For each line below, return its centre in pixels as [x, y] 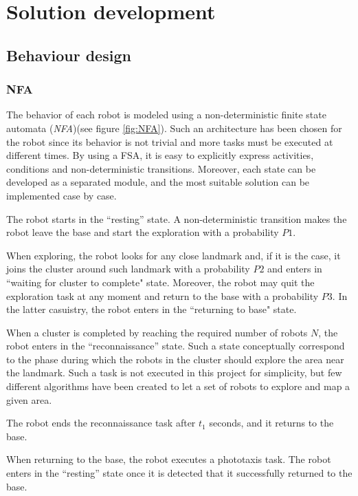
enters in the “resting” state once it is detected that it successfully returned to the [179, 473]
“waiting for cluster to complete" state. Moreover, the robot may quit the [160, 282]
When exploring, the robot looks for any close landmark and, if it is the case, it [174, 255]
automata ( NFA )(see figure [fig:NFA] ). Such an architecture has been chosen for [174, 128]
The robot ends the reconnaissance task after [101, 423]
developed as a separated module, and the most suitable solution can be [158, 182]
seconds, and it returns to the [271, 423]
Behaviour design [69, 55]
